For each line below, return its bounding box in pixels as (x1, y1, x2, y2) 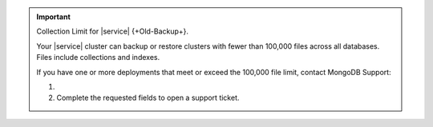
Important (36, 12, 71, 22)
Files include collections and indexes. (36, 53, 160, 62)
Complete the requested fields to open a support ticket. (56, 93, 240, 103)
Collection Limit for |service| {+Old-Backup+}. (36, 26, 188, 36)
